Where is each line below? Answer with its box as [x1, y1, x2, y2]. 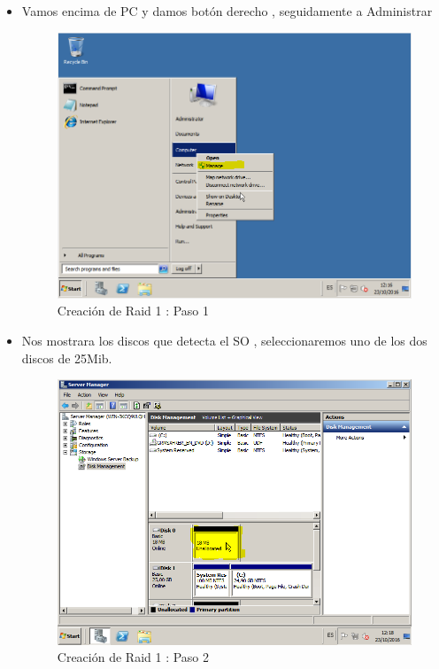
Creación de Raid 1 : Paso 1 [57, 301, 210, 320]
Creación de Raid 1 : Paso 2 [57, 648, 210, 666]
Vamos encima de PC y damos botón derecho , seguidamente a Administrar [21, 2, 433, 19]
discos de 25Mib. [21, 348, 112, 367]
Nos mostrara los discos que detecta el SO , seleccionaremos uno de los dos [21, 331, 427, 349]
